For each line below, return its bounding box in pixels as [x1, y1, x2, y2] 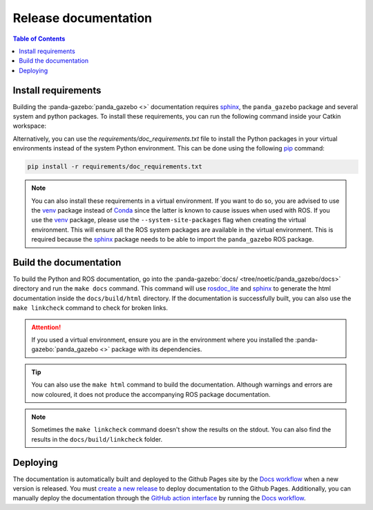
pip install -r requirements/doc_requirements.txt [27, 163, 203, 170]
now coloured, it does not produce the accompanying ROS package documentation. [31, 390, 271, 398]
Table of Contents [12, 35, 66, 43]
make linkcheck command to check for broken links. [12, 304, 169, 312]
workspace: [12, 121, 46, 130]
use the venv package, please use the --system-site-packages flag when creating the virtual [31, 216, 307, 224]
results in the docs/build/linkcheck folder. [31, 435, 163, 443]
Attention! [31, 323, 61, 331]
